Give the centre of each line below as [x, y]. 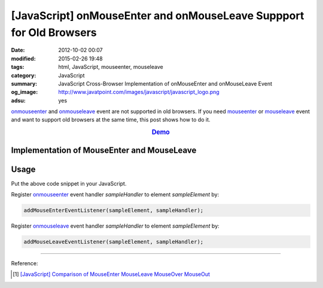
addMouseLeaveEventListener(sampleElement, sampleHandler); [114, 242]
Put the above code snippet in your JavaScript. [69, 183]
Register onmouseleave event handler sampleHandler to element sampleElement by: [115, 226]
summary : [24, 83]
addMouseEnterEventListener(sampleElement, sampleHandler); [114, 210]
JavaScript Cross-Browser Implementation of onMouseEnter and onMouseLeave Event [165, 83]
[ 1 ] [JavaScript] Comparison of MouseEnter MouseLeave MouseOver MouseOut [112, 274]
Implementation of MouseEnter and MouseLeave [104, 150]
